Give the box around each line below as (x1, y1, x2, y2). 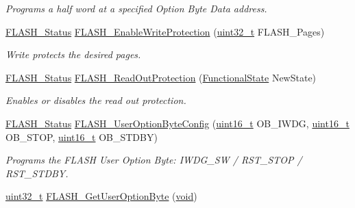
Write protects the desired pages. (5, 47, 141, 62)
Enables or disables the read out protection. (5, 93, 186, 107)
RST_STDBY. (5, 166, 69, 180)
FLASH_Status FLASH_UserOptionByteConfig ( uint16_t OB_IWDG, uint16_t (5, 116, 350, 130)
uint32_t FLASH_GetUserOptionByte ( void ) (5, 189, 197, 203)
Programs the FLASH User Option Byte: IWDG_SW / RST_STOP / (5, 153, 302, 167)
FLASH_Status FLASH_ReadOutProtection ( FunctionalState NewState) (5, 70, 317, 84)
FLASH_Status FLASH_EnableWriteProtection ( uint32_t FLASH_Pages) (5, 24, 325, 38)
